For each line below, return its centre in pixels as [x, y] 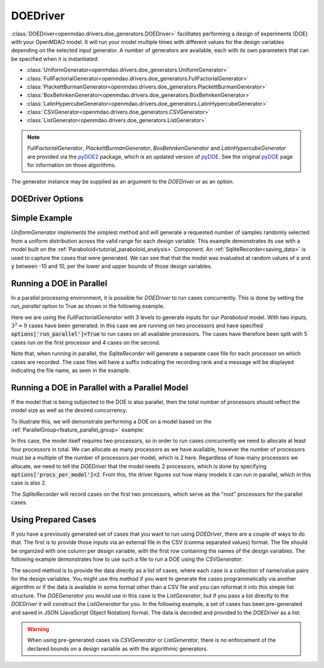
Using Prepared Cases [54, 520]
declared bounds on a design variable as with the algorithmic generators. [118, 648]
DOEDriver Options [47, 199]
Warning [38, 629]
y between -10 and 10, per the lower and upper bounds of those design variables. [112, 266]
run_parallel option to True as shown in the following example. [88, 306]
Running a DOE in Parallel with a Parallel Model [100, 387]
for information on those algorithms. [72, 165]
